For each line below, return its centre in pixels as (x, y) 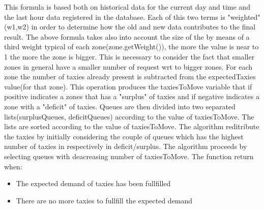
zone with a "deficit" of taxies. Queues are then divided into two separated (120, 106)
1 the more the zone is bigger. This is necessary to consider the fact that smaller (129, 56)
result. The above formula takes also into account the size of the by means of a (127, 36)
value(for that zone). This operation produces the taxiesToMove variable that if (128, 86)
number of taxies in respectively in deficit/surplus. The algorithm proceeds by (126, 146)
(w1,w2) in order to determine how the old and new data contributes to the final (130, 27)
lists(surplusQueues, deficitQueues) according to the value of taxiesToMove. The (129, 116)
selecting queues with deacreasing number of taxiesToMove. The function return (129, 156)
